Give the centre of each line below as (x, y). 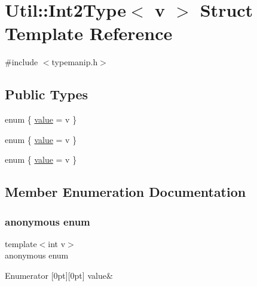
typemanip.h (75, 62)
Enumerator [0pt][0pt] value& (59, 276)
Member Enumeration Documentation (126, 192)
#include (22, 62)
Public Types (47, 94)
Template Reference (89, 33)
